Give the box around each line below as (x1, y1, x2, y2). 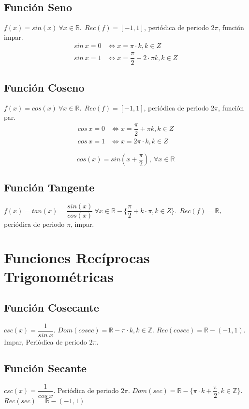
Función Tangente (4, 180, 95, 195)
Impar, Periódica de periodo (4, 336, 87, 346)
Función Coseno (4, 79, 85, 94)
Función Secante (4, 360, 87, 375)
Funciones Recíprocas (4, 248, 150, 267)
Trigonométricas (4, 267, 114, 286)
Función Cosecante (4, 299, 99, 315)
